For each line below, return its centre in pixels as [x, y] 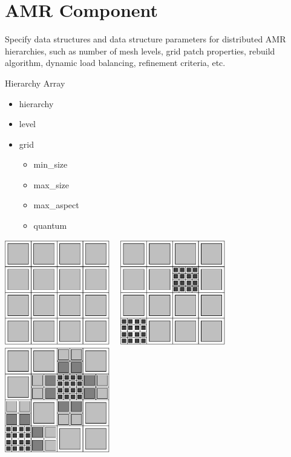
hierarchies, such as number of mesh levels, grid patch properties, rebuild [140, 51]
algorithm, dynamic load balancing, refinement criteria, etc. [115, 63]
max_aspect [56, 205]
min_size [51, 164]
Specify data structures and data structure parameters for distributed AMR [145, 39]
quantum [50, 225]
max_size [51, 184]
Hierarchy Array [35, 83]
